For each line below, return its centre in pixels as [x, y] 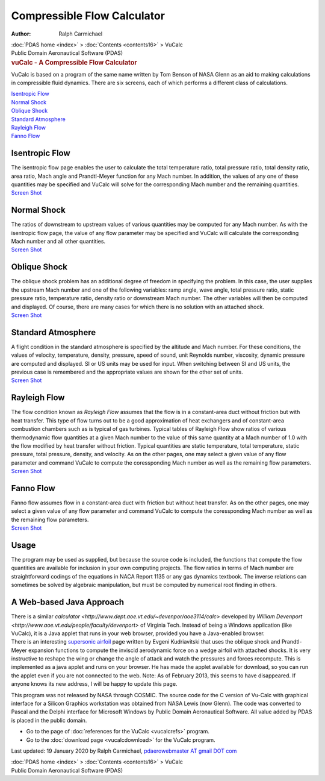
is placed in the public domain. [49, 720]
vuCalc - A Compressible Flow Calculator [74, 62]
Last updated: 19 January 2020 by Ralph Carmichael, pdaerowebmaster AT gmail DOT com [124, 751]
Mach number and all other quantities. [58, 242]
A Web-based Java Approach [68, 602]
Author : [21, 34]
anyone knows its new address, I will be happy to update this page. [94, 684]
